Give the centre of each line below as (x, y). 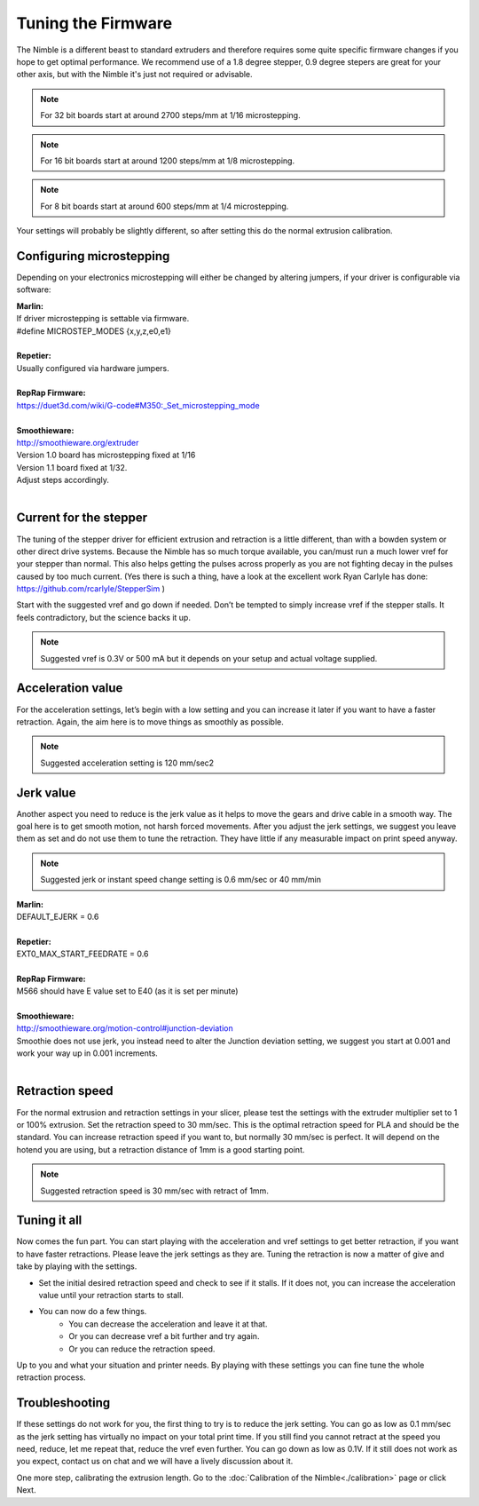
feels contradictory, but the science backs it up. (103, 617)
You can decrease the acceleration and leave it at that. (168, 1324)
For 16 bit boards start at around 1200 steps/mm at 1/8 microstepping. (168, 161)
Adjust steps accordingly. (63, 480)
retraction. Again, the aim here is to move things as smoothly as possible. (150, 721)
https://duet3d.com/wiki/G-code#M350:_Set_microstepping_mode (138, 405)
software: (34, 289)
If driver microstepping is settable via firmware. (103, 319)
